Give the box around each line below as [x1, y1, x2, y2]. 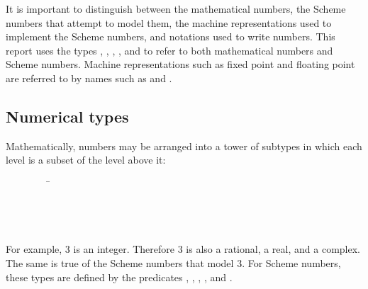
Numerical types [6, 105, 129, 127]
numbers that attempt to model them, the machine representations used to [6, 15, 332, 30]
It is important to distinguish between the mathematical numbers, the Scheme [6, 1, 346, 16]
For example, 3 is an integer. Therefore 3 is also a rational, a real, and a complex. [6, 242, 360, 256]
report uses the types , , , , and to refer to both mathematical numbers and [6, 42, 333, 57]
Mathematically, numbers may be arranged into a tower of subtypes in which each [6, 138, 362, 153]
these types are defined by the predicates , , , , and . [6, 269, 233, 284]
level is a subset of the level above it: [6, 152, 166, 167]
